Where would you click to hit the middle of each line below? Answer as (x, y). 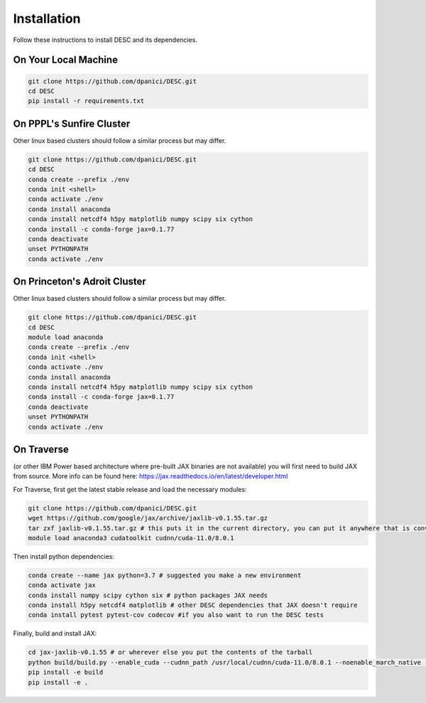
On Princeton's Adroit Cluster (80, 282)
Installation (47, 18)
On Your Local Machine (66, 60)
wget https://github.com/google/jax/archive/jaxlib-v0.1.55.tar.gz (148, 518)
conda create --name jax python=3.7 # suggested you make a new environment (165, 575)
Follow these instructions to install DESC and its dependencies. (105, 40)
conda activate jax (62, 585)
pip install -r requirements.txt (86, 101)
